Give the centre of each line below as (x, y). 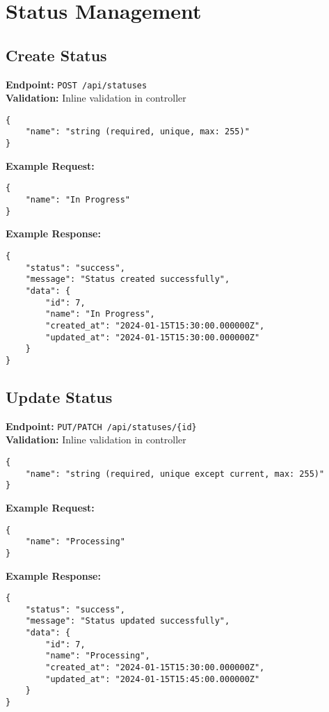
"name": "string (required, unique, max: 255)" (137, 132)
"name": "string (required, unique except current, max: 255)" (175, 474)
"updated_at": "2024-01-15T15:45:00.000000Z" (153, 679)
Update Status (59, 396)
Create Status (56, 55)
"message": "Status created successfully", (128, 279)
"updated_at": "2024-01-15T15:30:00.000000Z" (153, 337)
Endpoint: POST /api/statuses (77, 84)
